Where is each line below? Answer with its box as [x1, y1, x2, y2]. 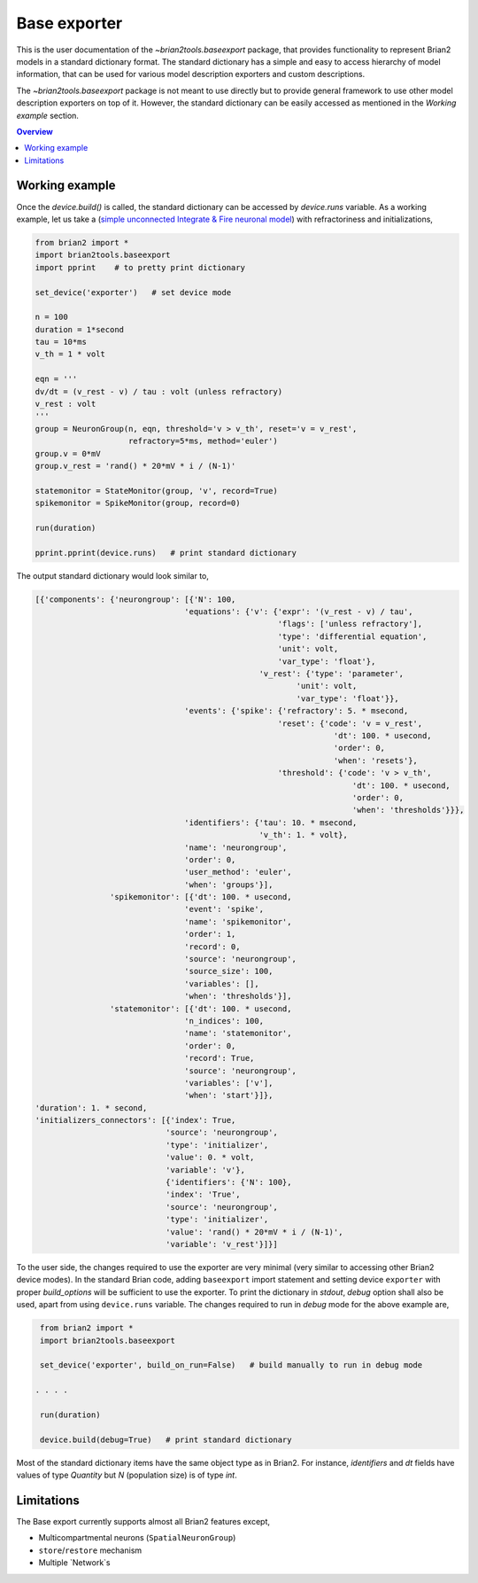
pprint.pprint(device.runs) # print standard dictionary [35, 548, 297, 558]
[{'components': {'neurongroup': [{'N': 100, [35, 594, 236, 604]
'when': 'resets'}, [333, 755, 418, 766]
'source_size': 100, [184, 966, 274, 977]
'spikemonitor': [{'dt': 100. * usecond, [109, 892, 292, 902]
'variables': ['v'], [184, 1078, 274, 1088]
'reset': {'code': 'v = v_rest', [277, 718, 423, 729]
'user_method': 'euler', [184, 867, 292, 877]
